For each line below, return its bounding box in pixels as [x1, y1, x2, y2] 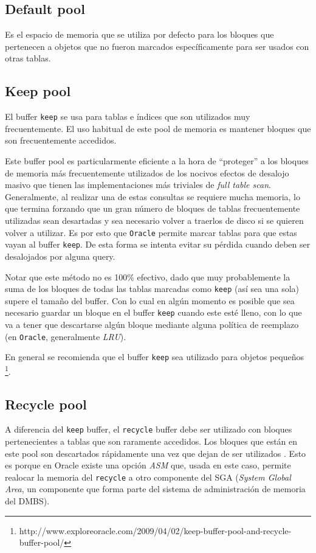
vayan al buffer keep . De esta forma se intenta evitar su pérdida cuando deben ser [5, 238, 311, 251]
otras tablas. [5, 52, 51, 64]
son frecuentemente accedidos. [5, 134, 117, 147]
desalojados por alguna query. [5, 249, 115, 262]
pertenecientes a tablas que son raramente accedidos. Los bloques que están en [5, 435, 298, 448]
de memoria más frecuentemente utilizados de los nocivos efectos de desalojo [5, 166, 289, 179]
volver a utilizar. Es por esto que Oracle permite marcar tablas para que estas [5, 226, 297, 238]
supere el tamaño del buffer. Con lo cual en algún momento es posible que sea [5, 294, 295, 307]
